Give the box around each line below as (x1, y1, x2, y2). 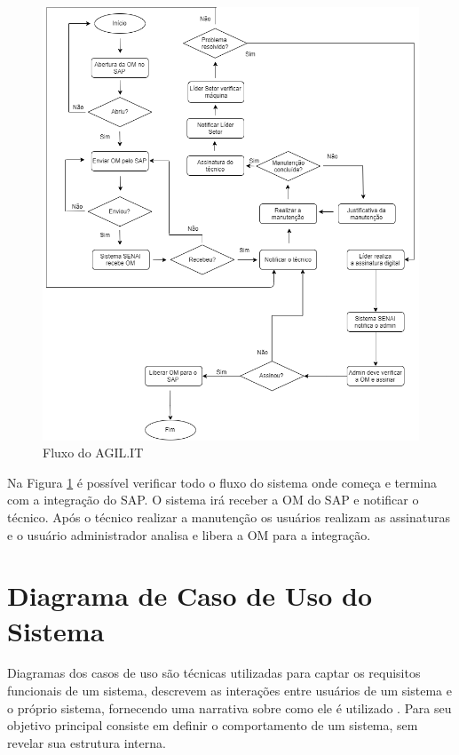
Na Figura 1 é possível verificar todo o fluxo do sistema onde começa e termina (7, 473, 438, 491)
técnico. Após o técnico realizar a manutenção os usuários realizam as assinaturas (7, 507, 450, 526)
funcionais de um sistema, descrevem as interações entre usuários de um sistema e (7, 681, 452, 700)
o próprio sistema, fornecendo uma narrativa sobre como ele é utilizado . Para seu (7, 698, 452, 717)
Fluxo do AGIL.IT (43, 443, 144, 462)
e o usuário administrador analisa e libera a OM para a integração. (7, 525, 371, 544)
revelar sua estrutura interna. (7, 733, 166, 751)
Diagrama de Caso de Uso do (7, 577, 373, 614)
